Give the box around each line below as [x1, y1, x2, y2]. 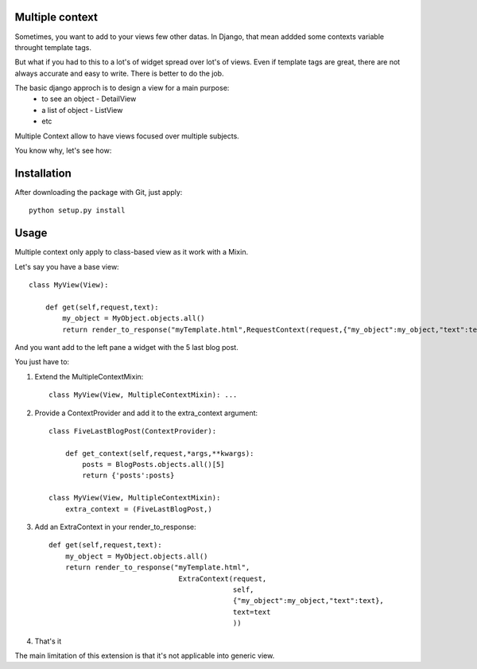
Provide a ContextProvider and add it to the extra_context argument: [34, 408, 258, 418]
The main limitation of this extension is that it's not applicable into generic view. [14, 651, 275, 660]
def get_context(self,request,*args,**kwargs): [64, 449, 254, 457]
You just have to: [14, 357, 70, 367]
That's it [34, 636, 62, 646]
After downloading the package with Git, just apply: [14, 187, 183, 196]
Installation [14, 166, 72, 180]
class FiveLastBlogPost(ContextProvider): [48, 426, 217, 435]
